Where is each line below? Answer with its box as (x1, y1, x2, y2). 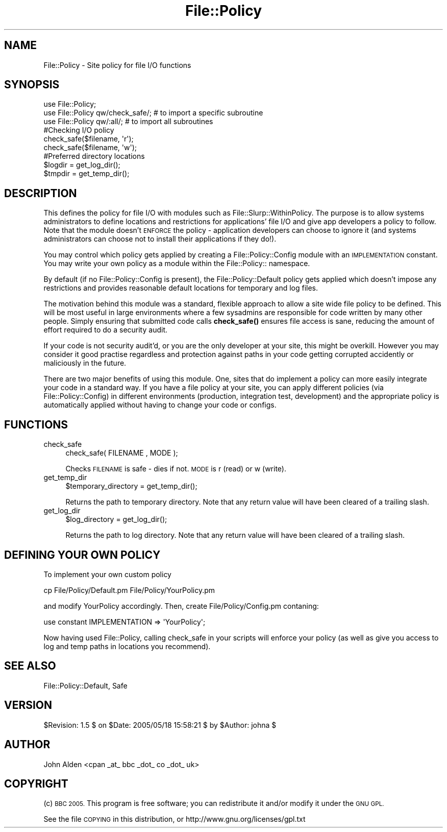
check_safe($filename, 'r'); (43, 134, 134, 144)
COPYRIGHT (4, 777, 68, 790)
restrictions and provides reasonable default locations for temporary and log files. (43, 283, 318, 293)
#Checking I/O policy (43, 126, 114, 135)
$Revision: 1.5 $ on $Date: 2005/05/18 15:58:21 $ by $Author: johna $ (43, 720, 277, 729)
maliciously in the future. (43, 359, 127, 368)
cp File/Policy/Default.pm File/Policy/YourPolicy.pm (43, 585, 215, 595)
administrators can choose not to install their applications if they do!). (43, 234, 277, 244)
